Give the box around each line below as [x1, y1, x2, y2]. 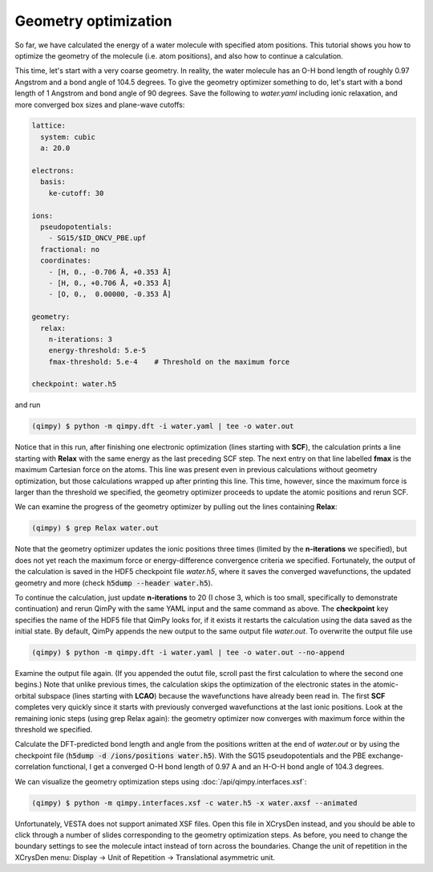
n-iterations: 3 [48, 334, 112, 344]
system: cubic [40, 132, 96, 141]
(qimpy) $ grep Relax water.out [31, 524, 160, 533]
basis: [40, 177, 67, 186]
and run [14, 400, 41, 410]
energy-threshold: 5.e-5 [48, 346, 147, 355]
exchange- [367, 751, 404, 760]
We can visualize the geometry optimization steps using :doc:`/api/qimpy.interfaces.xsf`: [14, 776, 307, 786]
